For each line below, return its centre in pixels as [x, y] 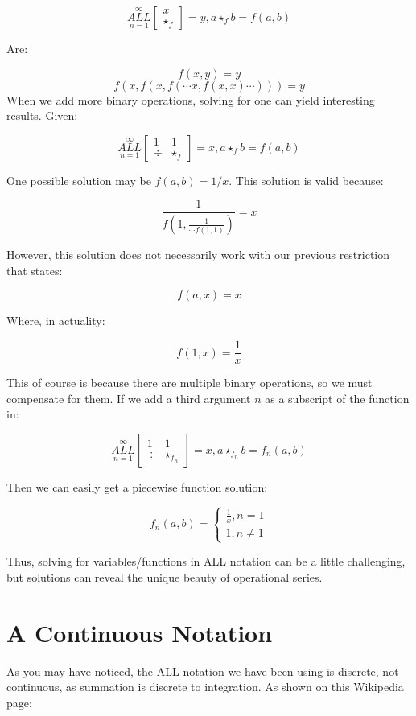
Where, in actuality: [56, 321]
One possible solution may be [79, 180]
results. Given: [42, 115]
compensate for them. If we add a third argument [129, 398]
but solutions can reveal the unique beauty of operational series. [165, 577]
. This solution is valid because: [306, 180]
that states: [35, 270]
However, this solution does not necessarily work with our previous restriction [198, 255]
